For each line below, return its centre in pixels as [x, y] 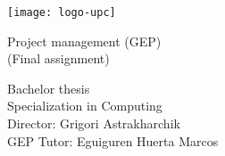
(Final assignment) [58, 58]
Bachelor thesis [49, 88]
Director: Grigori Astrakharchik [94, 123]
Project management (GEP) [84, 41]
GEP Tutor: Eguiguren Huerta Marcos [113, 140]
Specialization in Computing [85, 106]
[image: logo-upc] [62, 12]
